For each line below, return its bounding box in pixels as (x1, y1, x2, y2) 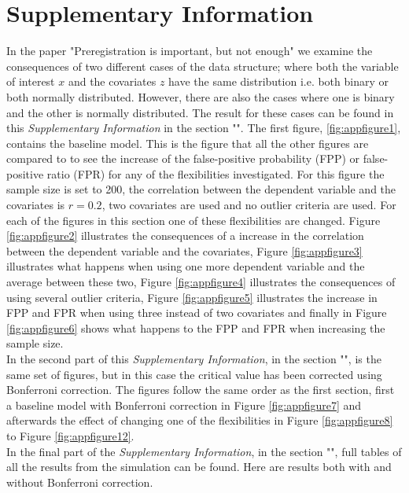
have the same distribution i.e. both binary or (168, 73, 389, 90)
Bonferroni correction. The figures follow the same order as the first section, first (6, 381, 395, 398)
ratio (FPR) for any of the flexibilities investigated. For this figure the (46, 165, 385, 182)
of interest (6, 73, 55, 90)
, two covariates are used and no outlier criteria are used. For (101, 197, 396, 213)
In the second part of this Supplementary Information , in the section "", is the (6, 351, 381, 366)
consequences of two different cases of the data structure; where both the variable (6, 57, 399, 74)
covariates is (6, 197, 65, 213)
